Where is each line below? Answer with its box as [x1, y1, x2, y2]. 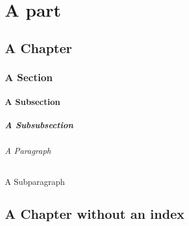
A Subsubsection [5, 118, 73, 131]
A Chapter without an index [5, 204, 185, 222]
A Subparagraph [5, 175, 65, 187]
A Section [5, 70, 53, 85]
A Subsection [5, 95, 60, 107]
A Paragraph [5, 144, 51, 156]
